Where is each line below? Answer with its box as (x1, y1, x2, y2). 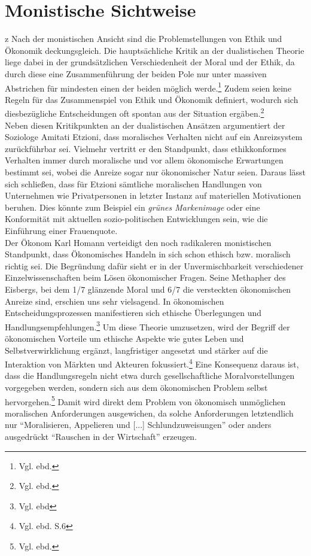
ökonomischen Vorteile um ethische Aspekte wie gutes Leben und (5, 332, 244, 344)
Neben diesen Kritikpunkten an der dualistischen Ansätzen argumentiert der (5, 119, 285, 131)
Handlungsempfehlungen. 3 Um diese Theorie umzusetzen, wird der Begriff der (5, 318, 290, 333)
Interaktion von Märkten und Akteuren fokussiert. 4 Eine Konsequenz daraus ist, (5, 356, 299, 370)
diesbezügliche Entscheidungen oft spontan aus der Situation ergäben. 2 (5, 105, 264, 119)
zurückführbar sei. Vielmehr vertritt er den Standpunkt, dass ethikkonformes (5, 142, 286, 154)
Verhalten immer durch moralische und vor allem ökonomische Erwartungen (5, 154, 283, 166)
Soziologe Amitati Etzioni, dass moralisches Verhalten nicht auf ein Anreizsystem (5, 130, 303, 143)
